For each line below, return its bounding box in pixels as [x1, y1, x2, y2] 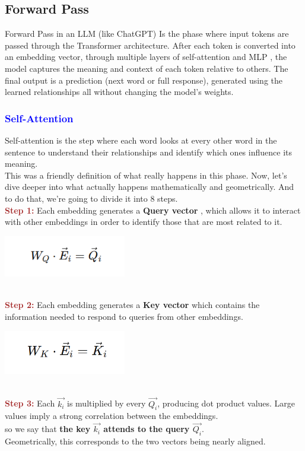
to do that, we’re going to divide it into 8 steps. [5, 192, 178, 204]
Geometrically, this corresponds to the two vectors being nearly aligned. [5, 435, 266, 447]
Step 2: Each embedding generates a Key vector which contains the [5, 298, 260, 311]
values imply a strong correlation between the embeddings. [5, 409, 218, 422]
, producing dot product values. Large [157, 397, 296, 409]
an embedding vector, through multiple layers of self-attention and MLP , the [5, 50, 287, 63]
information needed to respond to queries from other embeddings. [5, 310, 243, 323]
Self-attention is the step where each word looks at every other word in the [5, 134, 277, 146]
